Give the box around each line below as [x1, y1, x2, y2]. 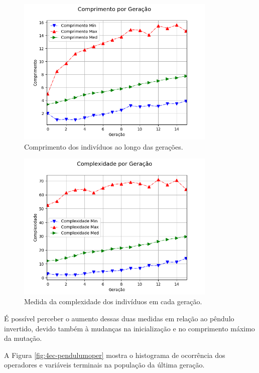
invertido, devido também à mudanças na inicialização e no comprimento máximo [4, 323, 255, 333]
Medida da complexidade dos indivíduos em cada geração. [24, 296, 202, 307]
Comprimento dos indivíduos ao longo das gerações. [24, 141, 183, 152]
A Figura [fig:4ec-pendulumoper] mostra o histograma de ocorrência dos [4, 349, 225, 360]
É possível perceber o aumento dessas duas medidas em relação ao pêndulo [4, 313, 234, 323]
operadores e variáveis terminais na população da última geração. [4, 359, 205, 370]
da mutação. [4, 333, 42, 343]
